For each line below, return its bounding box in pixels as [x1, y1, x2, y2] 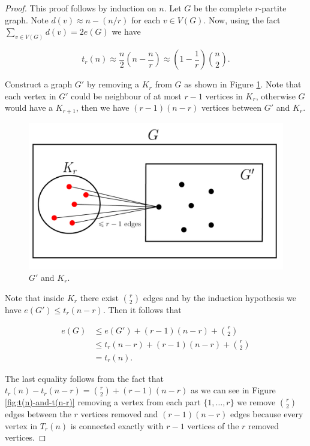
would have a [5, 101, 53, 114]
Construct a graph [5, 78, 73, 90]
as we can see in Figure [190, 384, 276, 396]
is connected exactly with [70, 419, 164, 432]
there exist [80, 292, 119, 304]
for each [131, 13, 161, 26]
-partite [258, 2, 287, 14]
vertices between [201, 101, 262, 114]
